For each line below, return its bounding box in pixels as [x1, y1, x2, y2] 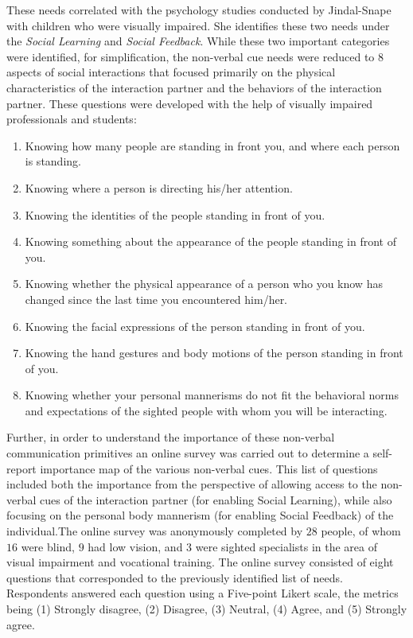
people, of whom [321, 523, 401, 539]
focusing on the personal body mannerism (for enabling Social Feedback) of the [6, 507, 394, 523]
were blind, [21, 538, 75, 554]
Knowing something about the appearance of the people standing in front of [25, 233, 396, 250]
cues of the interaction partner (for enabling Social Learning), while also [40, 491, 392, 508]
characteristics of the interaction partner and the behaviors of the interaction [6, 79, 382, 95]
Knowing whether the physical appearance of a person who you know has [25, 275, 383, 292]
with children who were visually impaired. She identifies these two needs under [6, 17, 390, 33]
